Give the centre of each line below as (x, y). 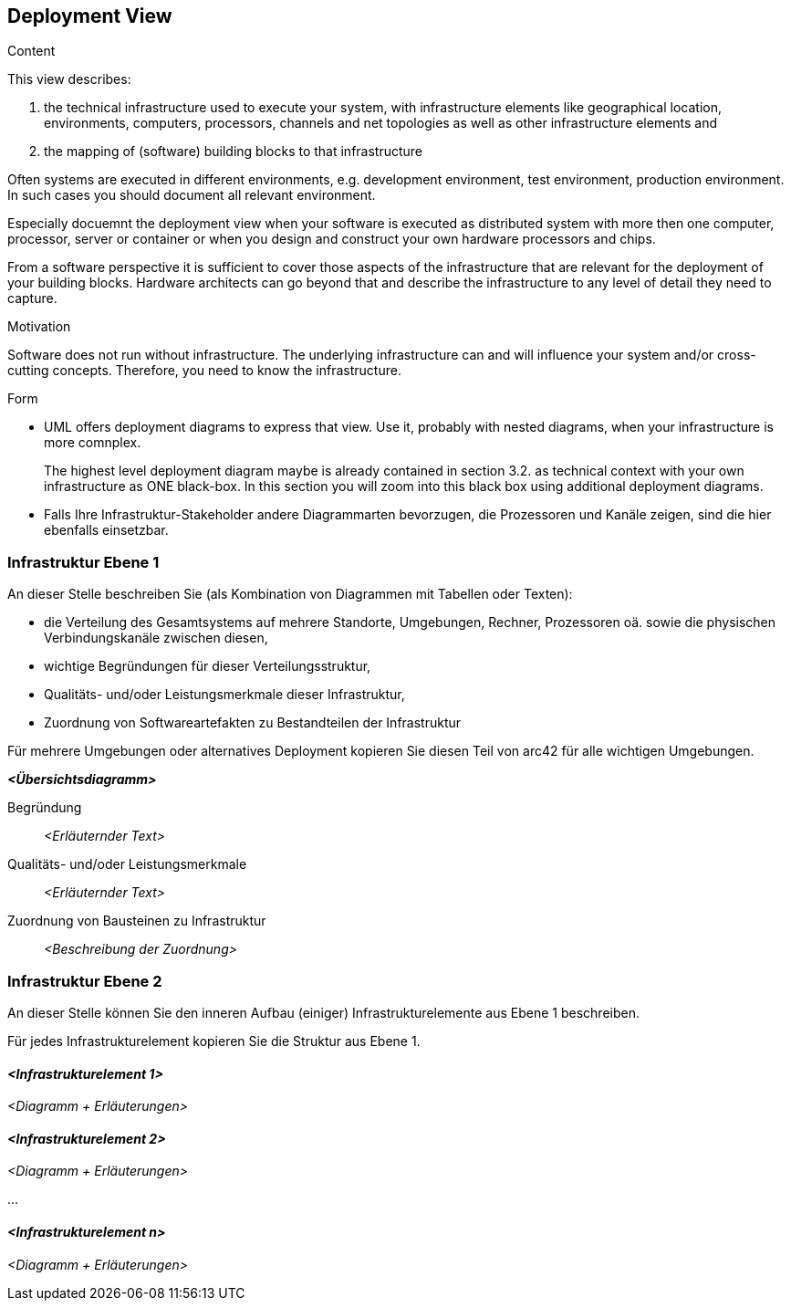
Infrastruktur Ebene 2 (85, 981)
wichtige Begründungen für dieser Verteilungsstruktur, (208, 666)
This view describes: (69, 79)
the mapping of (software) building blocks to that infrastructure (234, 152)
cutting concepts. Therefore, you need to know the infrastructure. (204, 371)
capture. (32, 298)
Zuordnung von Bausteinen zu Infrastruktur (137, 921)
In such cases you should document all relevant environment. (192, 195)
